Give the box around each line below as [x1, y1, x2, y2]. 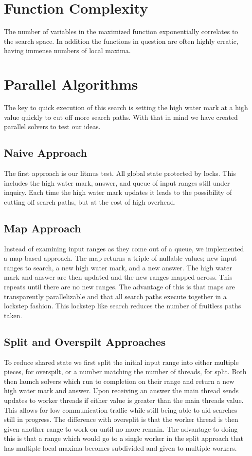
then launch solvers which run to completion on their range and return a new [4, 376, 234, 386]
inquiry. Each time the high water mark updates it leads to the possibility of [4, 187, 232, 197]
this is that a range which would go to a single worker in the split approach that [4, 433, 244, 443]
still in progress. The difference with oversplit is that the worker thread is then [4, 414, 238, 424]
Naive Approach [4, 145, 87, 160]
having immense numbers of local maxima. [4, 45, 131, 56]
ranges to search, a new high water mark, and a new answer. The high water [4, 262, 233, 272]
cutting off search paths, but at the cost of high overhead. [4, 196, 176, 207]
